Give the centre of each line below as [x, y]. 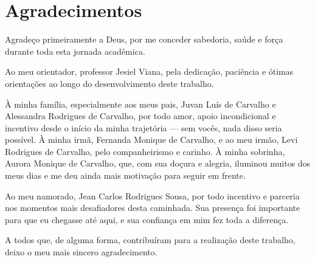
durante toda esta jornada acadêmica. [75, 51]
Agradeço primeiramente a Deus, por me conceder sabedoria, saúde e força [144, 39]
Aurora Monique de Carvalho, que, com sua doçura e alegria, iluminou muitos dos [158, 163]
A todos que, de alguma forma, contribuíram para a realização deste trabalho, [150, 240]
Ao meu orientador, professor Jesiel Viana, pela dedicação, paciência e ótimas [149, 71]
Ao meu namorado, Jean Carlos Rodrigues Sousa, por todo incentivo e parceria [152, 195]
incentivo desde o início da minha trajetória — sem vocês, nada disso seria [144, 127]
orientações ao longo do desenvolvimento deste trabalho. [109, 83]
